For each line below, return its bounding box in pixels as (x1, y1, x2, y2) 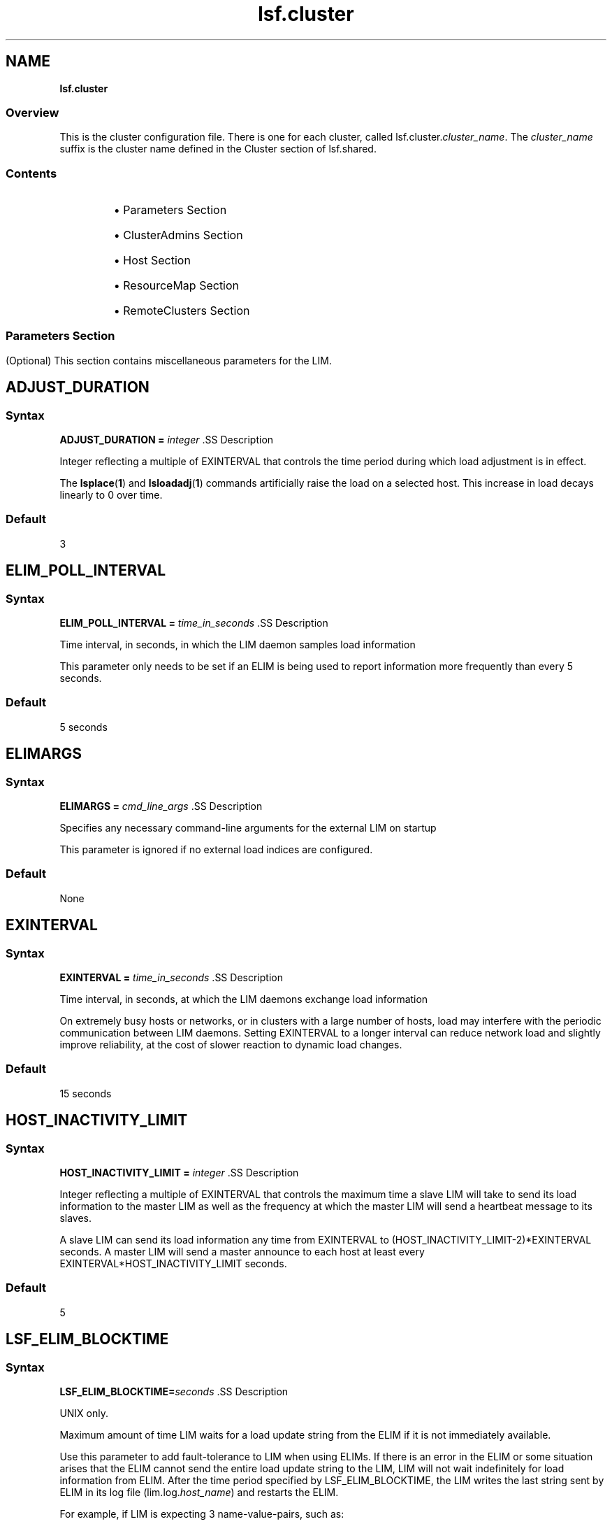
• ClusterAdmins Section (113, 228, 243, 243)
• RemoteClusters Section (113, 304, 250, 318)
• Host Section (113, 253, 191, 268)
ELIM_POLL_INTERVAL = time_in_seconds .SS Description (59, 617, 328, 629)
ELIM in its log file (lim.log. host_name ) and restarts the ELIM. (59, 1486, 339, 1498)
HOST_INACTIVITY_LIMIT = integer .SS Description (59, 1166, 299, 1178)
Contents (6, 166, 57, 180)
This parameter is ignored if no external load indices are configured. (59, 843, 373, 855)
